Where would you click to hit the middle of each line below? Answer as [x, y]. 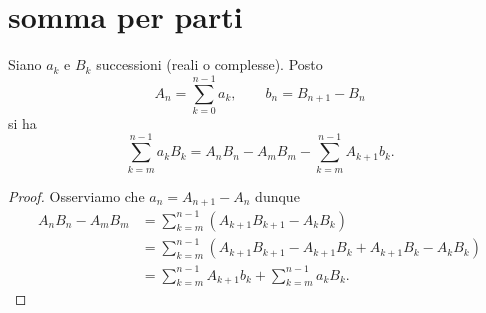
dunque [277, 195]
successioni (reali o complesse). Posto [209, 64]
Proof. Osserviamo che [76, 195]
